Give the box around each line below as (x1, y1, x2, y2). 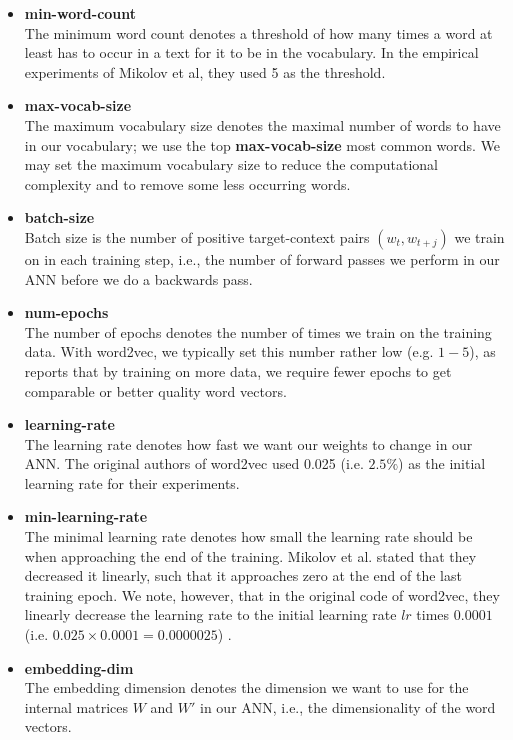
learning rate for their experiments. (24, 472, 240, 493)
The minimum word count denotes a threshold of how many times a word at (24, 22, 493, 43)
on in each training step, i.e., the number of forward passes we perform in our (24, 248, 500, 269)
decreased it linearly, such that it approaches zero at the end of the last (24, 565, 462, 586)
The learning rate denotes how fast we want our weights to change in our (24, 433, 473, 454)
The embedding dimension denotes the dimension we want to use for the (24, 677, 469, 698)
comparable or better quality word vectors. (24, 380, 287, 401)
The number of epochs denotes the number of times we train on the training (24, 321, 492, 342)
